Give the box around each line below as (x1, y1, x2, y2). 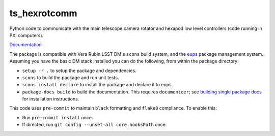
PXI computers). (9, 32, 44, 38)
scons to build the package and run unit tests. (22, 74, 119, 81)
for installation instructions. (22, 96, 79, 102)
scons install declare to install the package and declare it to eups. (22, 82, 173, 88)
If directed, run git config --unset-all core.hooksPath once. (22, 122, 167, 128)
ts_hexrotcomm (9, 8, 77, 19)
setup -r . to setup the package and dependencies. (22, 67, 137, 74)
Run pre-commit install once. (22, 114, 94, 120)
